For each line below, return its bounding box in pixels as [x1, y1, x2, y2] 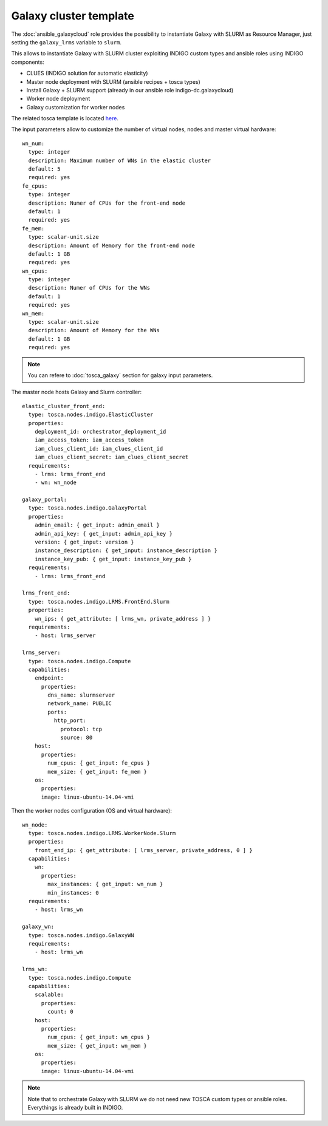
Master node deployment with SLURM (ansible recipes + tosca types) [26, 78, 200, 85]
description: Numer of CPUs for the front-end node [28, 199, 185, 206]
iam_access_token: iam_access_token [34, 437, 144, 443]
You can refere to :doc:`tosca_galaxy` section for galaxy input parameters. [27, 372, 213, 379]
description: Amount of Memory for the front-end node [28, 242, 196, 249]
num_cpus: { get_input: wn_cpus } [47, 1034, 151, 1041]
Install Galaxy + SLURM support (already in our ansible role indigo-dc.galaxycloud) [26, 86, 234, 94]
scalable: [34, 991, 64, 998]
